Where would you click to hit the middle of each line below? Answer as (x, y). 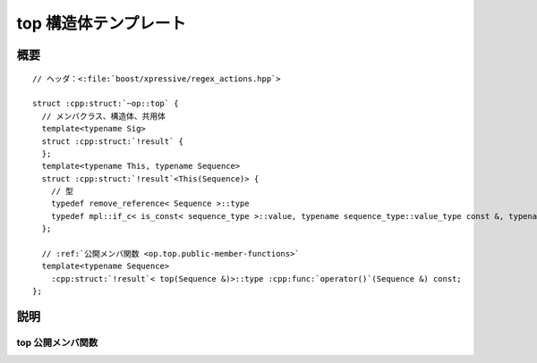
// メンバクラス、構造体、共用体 (103, 116)
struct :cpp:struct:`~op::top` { (106, 104)
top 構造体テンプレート (102, 23)
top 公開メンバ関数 (57, 342)
